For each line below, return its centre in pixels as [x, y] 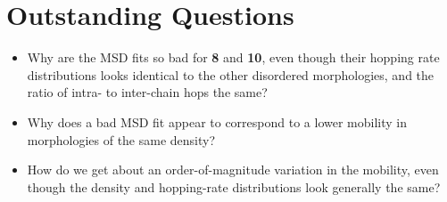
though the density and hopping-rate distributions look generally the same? [234, 186]
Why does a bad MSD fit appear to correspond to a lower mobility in [217, 121]
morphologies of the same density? [121, 139]
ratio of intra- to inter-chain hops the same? [147, 92]
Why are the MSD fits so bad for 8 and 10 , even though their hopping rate [233, 57]
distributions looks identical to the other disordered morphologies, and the [231, 74]
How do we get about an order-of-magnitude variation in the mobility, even [233, 170]
